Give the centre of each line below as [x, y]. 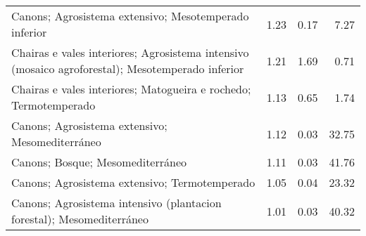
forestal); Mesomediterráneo [80, 219]
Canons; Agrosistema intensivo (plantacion [116, 203]
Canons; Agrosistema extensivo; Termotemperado [133, 182]
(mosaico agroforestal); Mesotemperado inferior [128, 68]
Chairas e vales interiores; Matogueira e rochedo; [131, 89]
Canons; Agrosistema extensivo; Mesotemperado [130, 16]
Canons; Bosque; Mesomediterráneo [99, 162]
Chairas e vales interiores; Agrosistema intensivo [130, 52]
